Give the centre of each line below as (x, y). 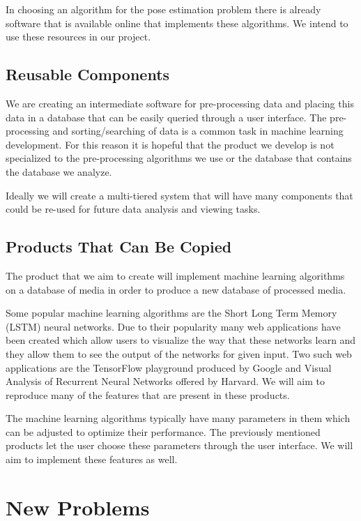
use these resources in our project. (78, 37)
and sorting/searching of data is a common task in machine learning (198, 131)
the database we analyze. (59, 171)
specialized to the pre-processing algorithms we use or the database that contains (179, 158)
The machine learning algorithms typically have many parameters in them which (178, 418)
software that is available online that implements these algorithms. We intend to (177, 23)
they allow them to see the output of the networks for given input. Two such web (179, 353)
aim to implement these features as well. (92, 459)
